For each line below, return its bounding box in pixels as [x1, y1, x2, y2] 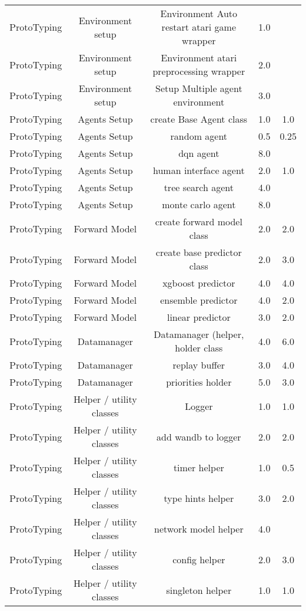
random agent [170, 129, 228, 143]
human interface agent [153, 163, 245, 177]
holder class [175, 341, 223, 354]
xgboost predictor [162, 276, 235, 290]
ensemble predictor [160, 293, 238, 307]
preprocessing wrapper [152, 64, 245, 78]
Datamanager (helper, [154, 327, 244, 341]
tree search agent [164, 180, 234, 194]
